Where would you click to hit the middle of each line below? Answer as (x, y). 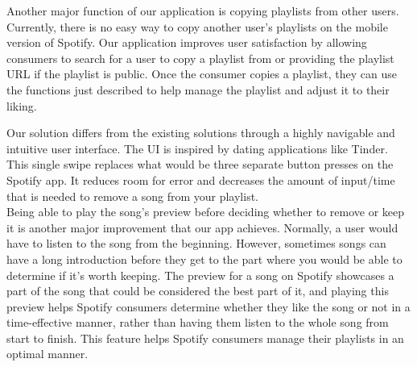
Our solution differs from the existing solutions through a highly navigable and (201, 133)
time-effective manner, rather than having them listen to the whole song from (198, 322)
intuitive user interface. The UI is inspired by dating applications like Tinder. (197, 148)
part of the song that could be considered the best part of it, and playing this (198, 291)
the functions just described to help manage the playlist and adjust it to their (198, 89)
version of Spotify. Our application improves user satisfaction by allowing (187, 42)
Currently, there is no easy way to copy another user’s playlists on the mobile (197, 26)
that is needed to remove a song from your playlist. (132, 196)
